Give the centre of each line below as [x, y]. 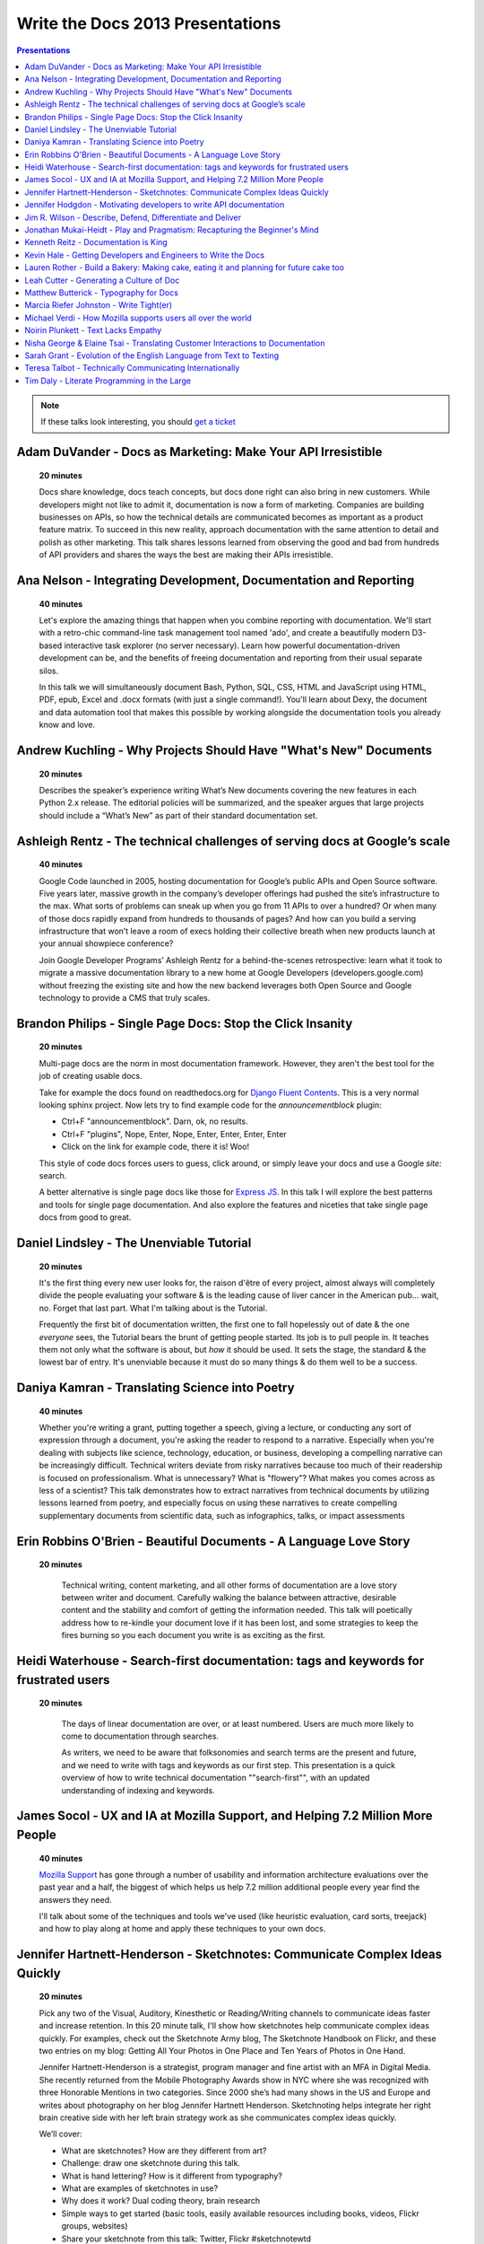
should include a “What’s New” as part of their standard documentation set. [178, 815]
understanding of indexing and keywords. [138, 1790]
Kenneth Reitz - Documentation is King [96, 242]
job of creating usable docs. [91, 1076]
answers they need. [75, 1899]
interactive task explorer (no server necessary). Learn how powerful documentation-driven [232, 645]
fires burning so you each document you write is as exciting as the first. [194, 1635]
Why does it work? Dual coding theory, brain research [161, 2201]
